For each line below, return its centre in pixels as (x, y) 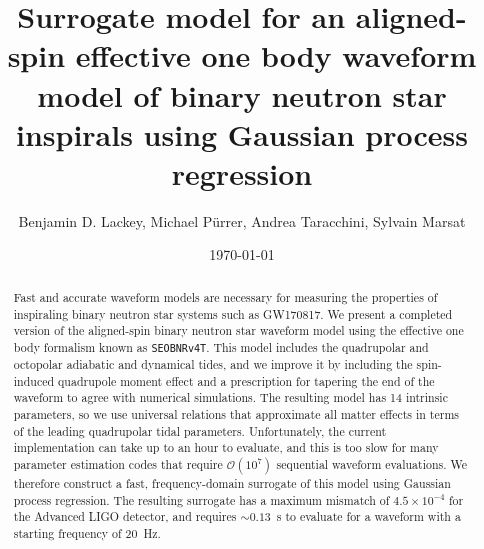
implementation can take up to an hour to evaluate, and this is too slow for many (226, 447)
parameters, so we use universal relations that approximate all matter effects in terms (236, 413)
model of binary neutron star (242, 94)
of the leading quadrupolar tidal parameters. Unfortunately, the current (200, 430)
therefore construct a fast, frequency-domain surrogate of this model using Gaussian (232, 482)
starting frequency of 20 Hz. (87, 532)
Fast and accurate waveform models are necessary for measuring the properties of (225, 296)
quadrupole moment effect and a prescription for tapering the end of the (246, 380)
